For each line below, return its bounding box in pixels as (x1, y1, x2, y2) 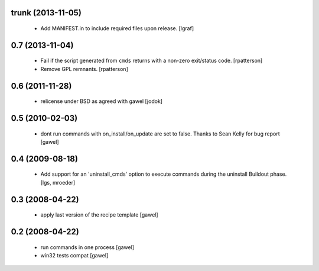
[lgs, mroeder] (40, 179, 76, 186)
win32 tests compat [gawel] (40, 252, 109, 259)
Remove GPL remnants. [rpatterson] (40, 65, 128, 72)
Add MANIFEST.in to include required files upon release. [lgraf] (40, 25, 194, 32)
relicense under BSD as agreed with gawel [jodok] (40, 98, 162, 105)
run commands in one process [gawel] (40, 243, 135, 251)
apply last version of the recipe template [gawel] (40, 211, 159, 218)
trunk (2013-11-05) (11, 8, 82, 18)
